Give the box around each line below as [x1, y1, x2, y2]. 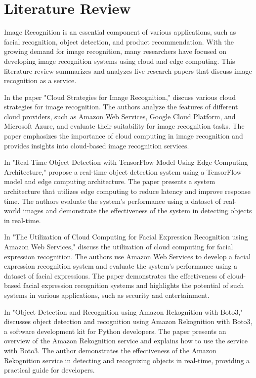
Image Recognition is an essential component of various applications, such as [4, 27, 236, 37]
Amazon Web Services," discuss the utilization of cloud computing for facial [4, 241, 233, 251]
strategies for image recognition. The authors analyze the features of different [4, 101, 238, 112]
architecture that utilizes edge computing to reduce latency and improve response [4, 186, 251, 196]
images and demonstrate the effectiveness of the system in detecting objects [23, 205, 252, 216]
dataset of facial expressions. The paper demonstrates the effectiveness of [4, 270, 225, 281]
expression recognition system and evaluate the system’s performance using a [4, 261, 238, 271]
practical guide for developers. [4, 365, 95, 375]
